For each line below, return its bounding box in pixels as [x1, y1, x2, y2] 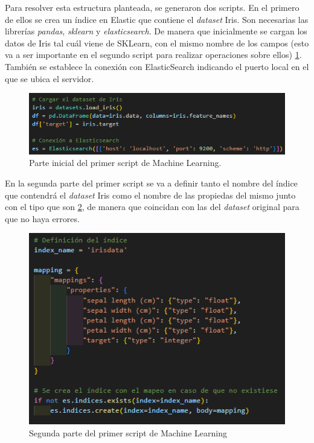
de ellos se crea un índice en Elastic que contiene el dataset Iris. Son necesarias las [5, 13, 309, 25]
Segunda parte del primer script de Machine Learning [29, 426, 227, 439]
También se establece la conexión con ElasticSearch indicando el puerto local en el [5, 60, 309, 72]
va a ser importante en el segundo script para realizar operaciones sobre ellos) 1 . [5, 48, 302, 61]
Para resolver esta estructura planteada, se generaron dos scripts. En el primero [5, 1, 300, 13]
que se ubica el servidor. [5, 72, 94, 84]
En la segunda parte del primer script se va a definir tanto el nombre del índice [5, 177, 298, 189]
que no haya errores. [5, 212, 80, 225]
